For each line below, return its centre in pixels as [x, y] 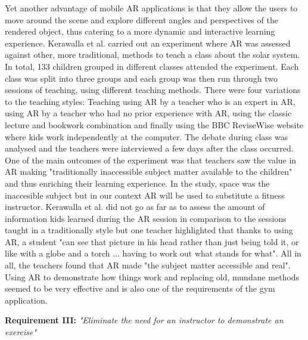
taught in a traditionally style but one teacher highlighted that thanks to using [149, 230]
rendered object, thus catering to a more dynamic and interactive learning [140, 31]
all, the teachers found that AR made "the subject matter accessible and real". [148, 265]
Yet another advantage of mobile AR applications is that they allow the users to [151, 8]
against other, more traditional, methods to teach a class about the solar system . [153, 55]
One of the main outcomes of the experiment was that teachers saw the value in [151, 160]
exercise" [21, 332]
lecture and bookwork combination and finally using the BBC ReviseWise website [154, 124]
